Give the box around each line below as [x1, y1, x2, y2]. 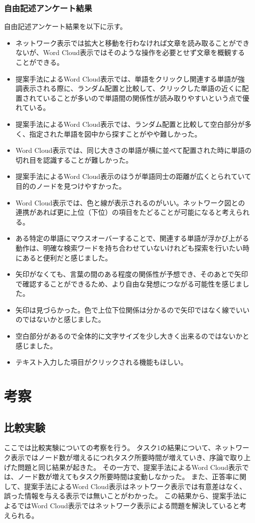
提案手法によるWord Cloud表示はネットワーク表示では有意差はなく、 [24, 481, 247, 491]
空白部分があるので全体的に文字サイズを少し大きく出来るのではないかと [15, 331, 250, 341]
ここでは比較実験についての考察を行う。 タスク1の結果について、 [4, 442, 215, 453]
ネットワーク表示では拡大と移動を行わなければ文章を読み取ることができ [15, 37, 250, 48]
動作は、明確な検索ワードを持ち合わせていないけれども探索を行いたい [15, 242, 243, 253]
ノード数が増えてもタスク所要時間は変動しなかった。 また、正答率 [17, 471, 233, 482]
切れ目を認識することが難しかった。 [15, 154, 133, 165]
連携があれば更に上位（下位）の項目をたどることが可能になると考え [15, 207, 236, 217]
